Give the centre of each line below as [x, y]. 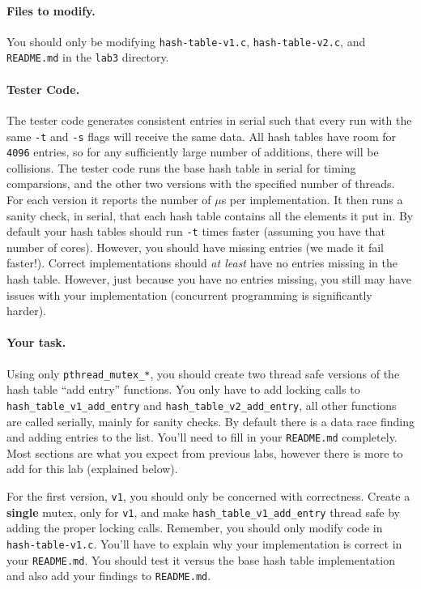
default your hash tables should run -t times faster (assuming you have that [196, 231]
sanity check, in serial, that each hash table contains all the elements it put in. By [210, 215]
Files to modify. [51, 10]
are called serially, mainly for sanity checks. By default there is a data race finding [210, 421]
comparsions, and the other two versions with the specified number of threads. [201, 184]
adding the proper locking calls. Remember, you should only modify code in [195, 528]
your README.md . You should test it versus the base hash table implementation [201, 559]
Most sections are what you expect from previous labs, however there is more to [205, 452]
